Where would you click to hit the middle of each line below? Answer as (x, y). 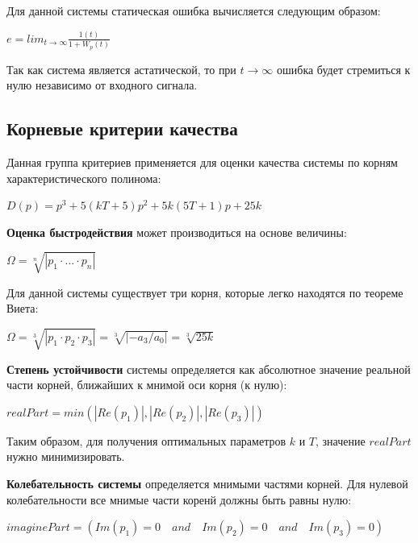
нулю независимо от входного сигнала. (102, 85)
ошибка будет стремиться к (343, 69)
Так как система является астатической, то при (121, 69)
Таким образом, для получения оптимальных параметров (146, 440)
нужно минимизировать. (66, 456)
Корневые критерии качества (122, 128)
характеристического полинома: (84, 178)
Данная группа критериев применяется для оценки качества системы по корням (202, 162)
